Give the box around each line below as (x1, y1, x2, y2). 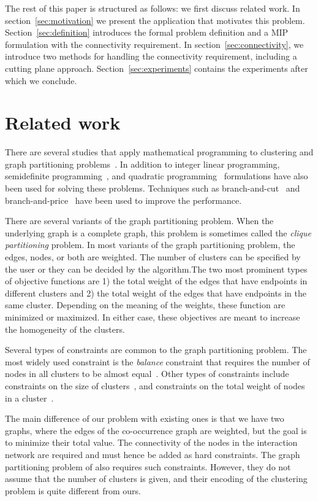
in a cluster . (5, 391, 54, 404)
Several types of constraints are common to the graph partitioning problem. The (5, 343, 307, 356)
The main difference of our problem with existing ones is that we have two (5, 412, 284, 425)
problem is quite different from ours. (5, 484, 141, 497)
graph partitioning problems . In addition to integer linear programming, (5, 157, 280, 170)
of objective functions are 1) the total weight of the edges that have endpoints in (5, 274, 308, 287)
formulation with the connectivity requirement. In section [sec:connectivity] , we (5, 37, 304, 50)
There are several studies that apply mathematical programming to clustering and (5, 146, 314, 158)
